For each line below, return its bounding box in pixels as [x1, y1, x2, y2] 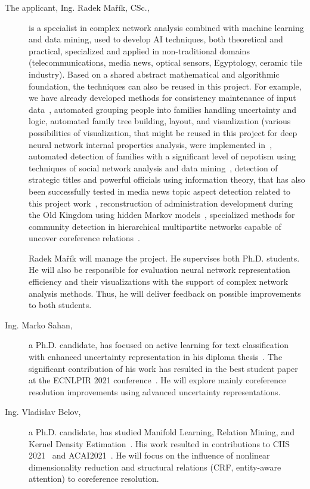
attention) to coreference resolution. [29, 472, 159, 485]
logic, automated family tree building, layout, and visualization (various [29, 115, 291, 127]
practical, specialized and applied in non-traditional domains [29, 44, 250, 57]
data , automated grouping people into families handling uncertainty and [29, 103, 297, 115]
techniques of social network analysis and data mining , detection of [29, 161, 278, 174]
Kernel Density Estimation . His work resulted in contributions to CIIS [29, 437, 290, 450]
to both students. [29, 299, 92, 311]
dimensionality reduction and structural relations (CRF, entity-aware [29, 460, 281, 473]
